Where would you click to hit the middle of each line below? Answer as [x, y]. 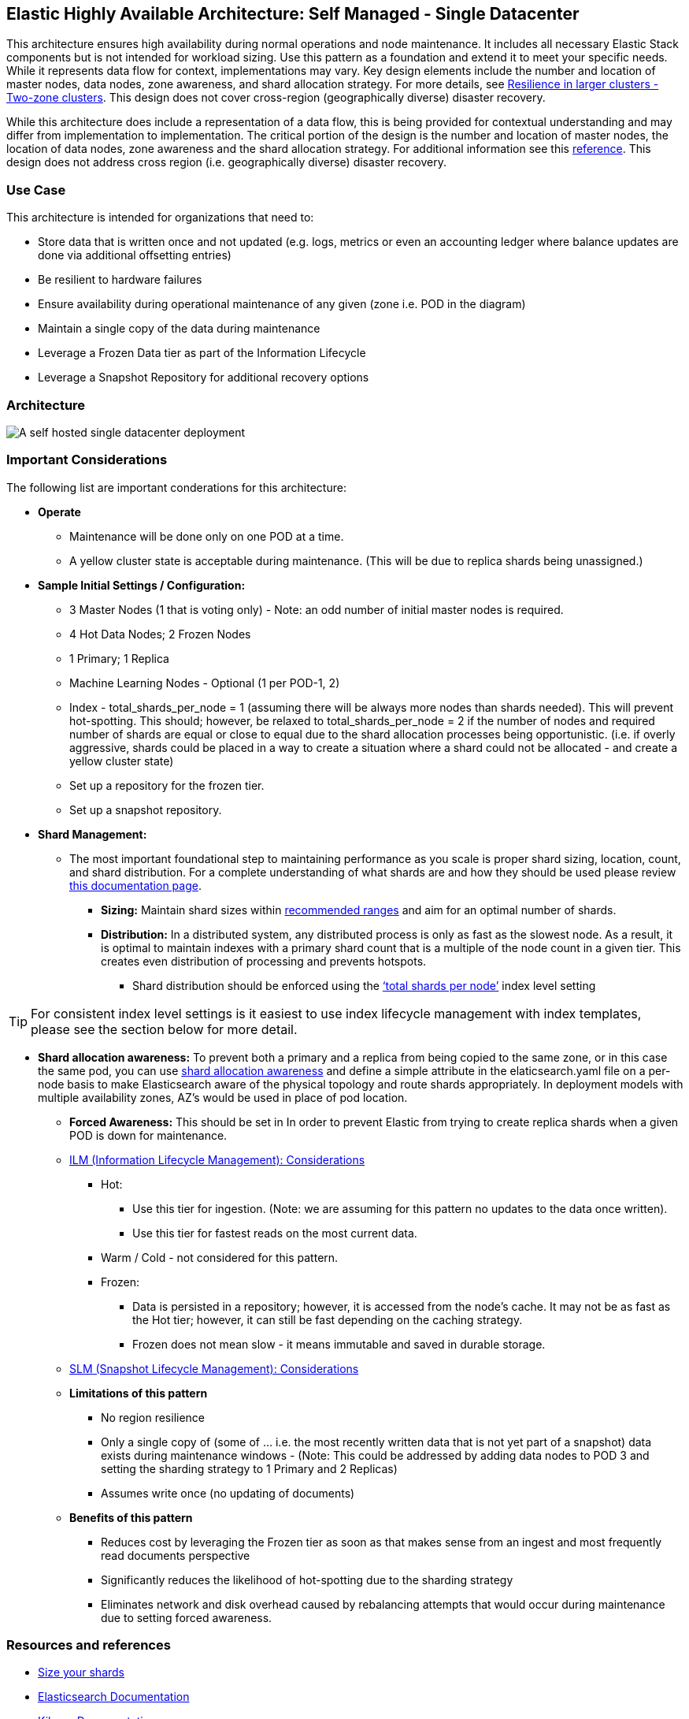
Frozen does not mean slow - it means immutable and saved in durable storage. [339, 1344]
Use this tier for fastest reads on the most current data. [275, 1233]
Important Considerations [87, 460]
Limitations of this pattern [139, 1393]
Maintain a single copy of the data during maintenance [179, 329]
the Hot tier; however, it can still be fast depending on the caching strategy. [328, 1319]
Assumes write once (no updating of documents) [228, 1493]
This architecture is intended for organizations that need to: [160, 218]
